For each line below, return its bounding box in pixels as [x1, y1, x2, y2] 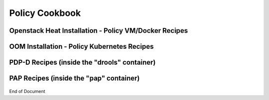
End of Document [9, 88, 45, 94]
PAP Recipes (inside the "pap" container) [9, 74, 140, 83]
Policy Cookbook [9, 7, 81, 18]
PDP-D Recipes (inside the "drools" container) [9, 58, 156, 67]
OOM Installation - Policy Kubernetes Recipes [9, 42, 154, 51]
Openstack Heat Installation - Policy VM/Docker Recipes [9, 26, 188, 35]
